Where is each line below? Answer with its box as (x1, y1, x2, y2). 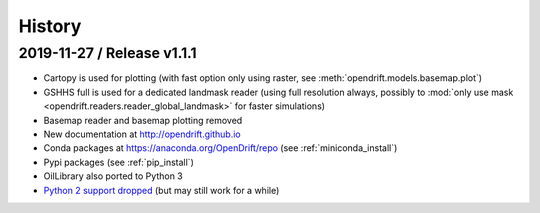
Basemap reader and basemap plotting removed (43, 114, 243, 126)
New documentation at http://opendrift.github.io (43, 128, 241, 140)
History (18, 15, 82, 37)
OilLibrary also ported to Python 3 (43, 170, 184, 182)
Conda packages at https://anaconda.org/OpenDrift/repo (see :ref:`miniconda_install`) (43, 142, 398, 154)
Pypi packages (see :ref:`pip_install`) (43, 156, 194, 168)
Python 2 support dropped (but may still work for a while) (43, 184, 280, 196)
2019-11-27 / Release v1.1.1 (18, 44, 197, 62)
